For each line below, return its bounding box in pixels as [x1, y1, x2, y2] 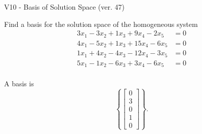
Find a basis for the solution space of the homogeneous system [4, 18, 198, 29]
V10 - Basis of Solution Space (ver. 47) [4, 2, 125, 12]
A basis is [4, 78, 34, 89]
